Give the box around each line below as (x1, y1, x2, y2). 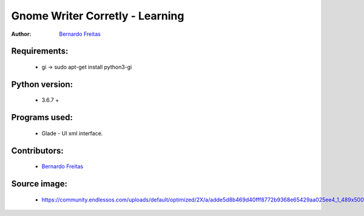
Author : (11, 30, 32, 38)
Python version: (11, 79, 73, 89)
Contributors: (11, 146, 64, 156)
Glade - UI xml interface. (41, 129, 103, 137)
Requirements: (11, 46, 69, 56)
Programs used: (11, 112, 73, 123)
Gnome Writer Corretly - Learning (11, 9, 184, 22)
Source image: (11, 178, 68, 189)
